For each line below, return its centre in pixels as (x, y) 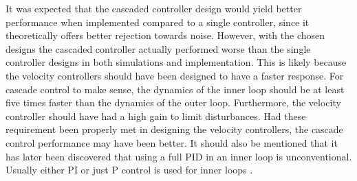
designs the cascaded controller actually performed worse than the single (158, 48)
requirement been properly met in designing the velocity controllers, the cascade (174, 129)
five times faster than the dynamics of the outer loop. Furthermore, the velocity (173, 102)
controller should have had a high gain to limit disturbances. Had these (156, 116)
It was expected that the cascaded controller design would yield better (154, 8)
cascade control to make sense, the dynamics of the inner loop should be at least (175, 89)
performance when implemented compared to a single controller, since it (158, 22)
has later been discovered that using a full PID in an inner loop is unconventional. (179, 156)
